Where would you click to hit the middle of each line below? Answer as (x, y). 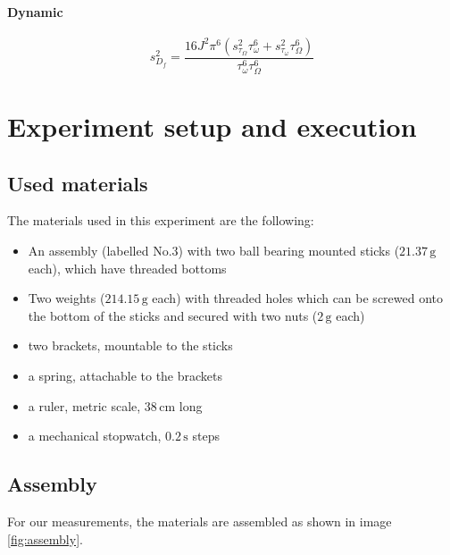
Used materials (78, 183)
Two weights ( (67, 298)
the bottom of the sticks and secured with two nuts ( (173, 315)
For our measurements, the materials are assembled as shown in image (200, 521)
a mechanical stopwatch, (95, 436)
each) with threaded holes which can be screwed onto (298, 298)
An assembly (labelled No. (100, 251)
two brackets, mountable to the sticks (130, 345)
